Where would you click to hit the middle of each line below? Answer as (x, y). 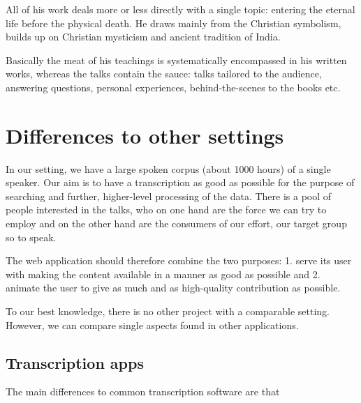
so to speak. (31, 237)
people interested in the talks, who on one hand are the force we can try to (166, 210)
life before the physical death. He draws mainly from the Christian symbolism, (174, 23)
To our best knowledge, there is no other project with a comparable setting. (168, 311)
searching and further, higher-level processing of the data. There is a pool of (169, 196)
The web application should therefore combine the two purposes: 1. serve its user (179, 260)
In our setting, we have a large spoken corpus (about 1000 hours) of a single (168, 168)
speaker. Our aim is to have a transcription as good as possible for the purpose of (180, 182)
